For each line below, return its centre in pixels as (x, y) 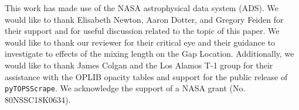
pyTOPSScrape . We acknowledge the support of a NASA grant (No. (125, 88)
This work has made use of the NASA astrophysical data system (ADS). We (142, 8)
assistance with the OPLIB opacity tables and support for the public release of (146, 76)
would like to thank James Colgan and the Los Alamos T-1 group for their (139, 65)
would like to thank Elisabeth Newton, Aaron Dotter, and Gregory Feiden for (144, 19)
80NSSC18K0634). (38, 99)
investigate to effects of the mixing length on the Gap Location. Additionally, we (149, 54)
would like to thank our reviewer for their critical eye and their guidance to (140, 42)
